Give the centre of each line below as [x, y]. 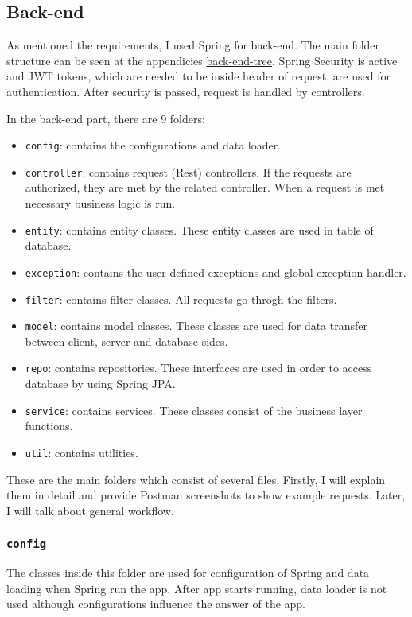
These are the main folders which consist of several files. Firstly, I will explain [196, 479]
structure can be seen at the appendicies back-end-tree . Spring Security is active [202, 60]
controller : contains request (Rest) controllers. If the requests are [188, 171]
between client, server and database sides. [126, 341]
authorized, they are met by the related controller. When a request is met [205, 187]
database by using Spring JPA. [100, 384]
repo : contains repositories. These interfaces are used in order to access [198, 368]
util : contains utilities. [82, 452]
